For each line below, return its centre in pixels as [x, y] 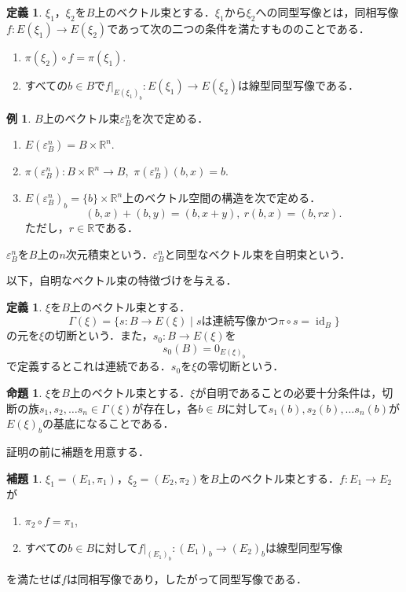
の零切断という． [240, 366]
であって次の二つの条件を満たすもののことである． [238, 28]
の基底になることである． [108, 423]
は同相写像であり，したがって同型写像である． [187, 579]
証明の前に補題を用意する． [78, 452]
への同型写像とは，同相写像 [327, 12]
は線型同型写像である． [298, 85]
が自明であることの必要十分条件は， [289, 393]
